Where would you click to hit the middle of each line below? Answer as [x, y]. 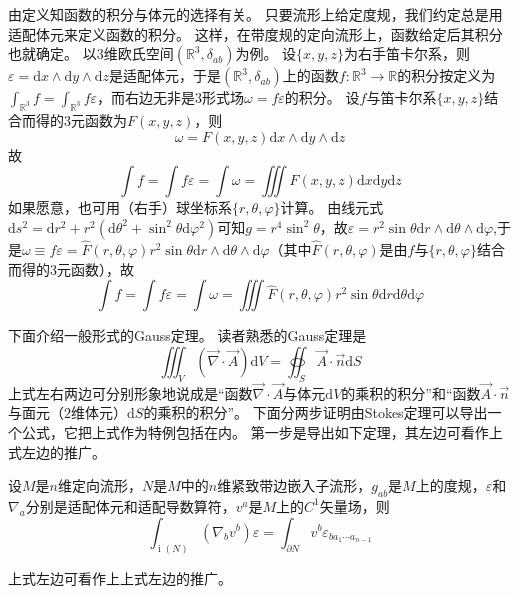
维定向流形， [100, 485]
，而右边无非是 [146, 97]
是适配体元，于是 [165, 75]
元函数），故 [95, 268]
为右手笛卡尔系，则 [406, 53]
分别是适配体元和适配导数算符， [130, 505]
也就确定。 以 [52, 53]
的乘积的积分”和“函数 [411, 392]
